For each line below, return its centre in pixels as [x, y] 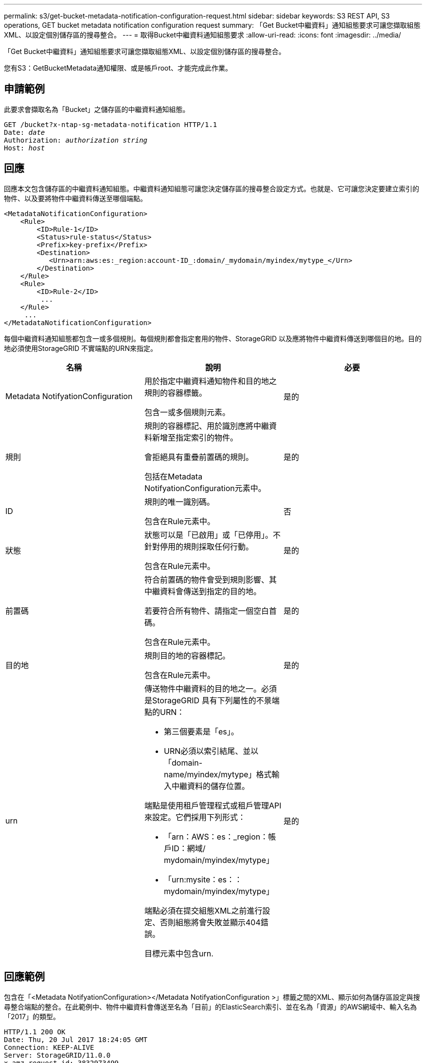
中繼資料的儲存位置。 [210, 786]
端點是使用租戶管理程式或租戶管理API [213, 805]
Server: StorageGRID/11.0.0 [57, 1055]
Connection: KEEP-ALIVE [49, 1047]
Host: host [25, 148]
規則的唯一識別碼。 [179, 502]
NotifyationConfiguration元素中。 [205, 488]
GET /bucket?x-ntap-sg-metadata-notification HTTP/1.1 [111, 124]
